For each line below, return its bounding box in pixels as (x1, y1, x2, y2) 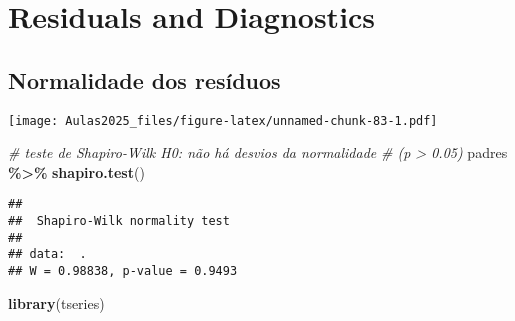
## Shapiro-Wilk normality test (8, 214, 230, 229)
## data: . (8, 247, 87, 262)
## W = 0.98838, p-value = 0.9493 (8, 264, 238, 279)
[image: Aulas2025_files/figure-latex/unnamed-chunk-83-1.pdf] (8, 113, 438, 128)
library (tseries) (8, 292, 105, 313)
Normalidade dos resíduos (8, 64, 281, 95)
